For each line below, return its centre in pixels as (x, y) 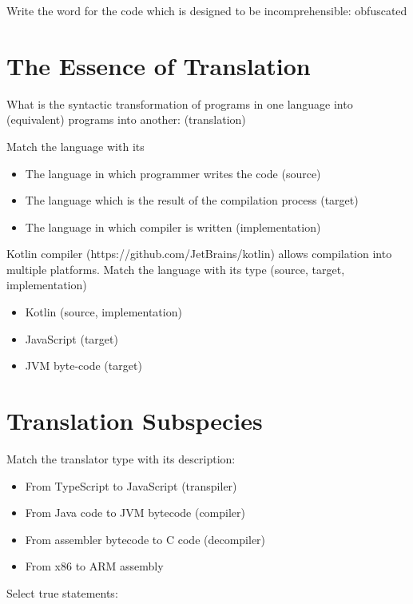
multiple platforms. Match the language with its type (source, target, (176, 269)
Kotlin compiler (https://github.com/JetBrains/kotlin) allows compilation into (199, 254)
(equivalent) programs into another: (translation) (126, 119)
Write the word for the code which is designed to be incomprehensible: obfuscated (207, 10)
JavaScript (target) (71, 338)
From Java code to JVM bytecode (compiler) (135, 513)
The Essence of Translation (159, 65)
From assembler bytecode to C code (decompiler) (145, 539)
